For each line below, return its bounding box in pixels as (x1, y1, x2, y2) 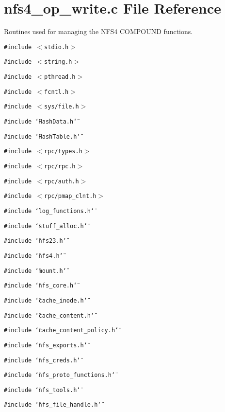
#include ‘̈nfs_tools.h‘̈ (4, 386, 80, 394)
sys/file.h (44, 103, 79, 110)
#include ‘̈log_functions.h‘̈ (4, 207, 95, 215)
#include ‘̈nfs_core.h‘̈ (4, 282, 77, 289)
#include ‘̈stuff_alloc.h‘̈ (4, 222, 87, 230)
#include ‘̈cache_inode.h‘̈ (4, 297, 87, 304)
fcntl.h (44, 88, 69, 95)
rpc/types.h (44, 148, 82, 155)
